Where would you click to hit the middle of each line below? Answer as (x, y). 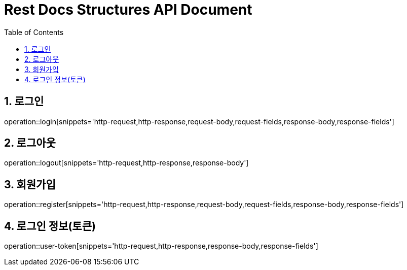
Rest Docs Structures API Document (128, 10)
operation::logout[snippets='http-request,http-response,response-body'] (126, 163)
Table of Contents (34, 32)
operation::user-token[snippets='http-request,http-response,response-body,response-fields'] (161, 246)
